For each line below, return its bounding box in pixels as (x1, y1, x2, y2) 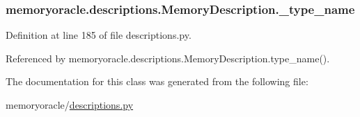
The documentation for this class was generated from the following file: (6, 74, 308, 89)
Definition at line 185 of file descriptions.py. (6, 28, 191, 42)
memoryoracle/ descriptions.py (6, 98, 134, 111)
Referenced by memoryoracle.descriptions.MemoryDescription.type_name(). (6, 51, 330, 65)
